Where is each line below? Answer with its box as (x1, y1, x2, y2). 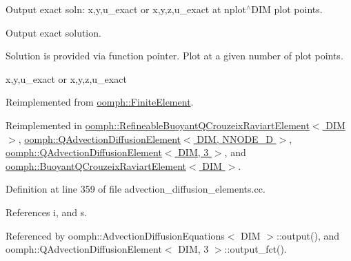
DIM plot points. (251, 2, 323, 16)
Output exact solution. (6, 25, 101, 39)
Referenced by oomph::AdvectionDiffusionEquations (6, 228, 225, 242)
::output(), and (277, 228, 340, 242)
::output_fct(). (224, 242, 287, 256)
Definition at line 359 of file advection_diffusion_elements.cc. (6, 182, 265, 196)
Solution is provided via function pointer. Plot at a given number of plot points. (6, 48, 343, 63)
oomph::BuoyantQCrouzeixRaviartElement (6, 158, 187, 173)
